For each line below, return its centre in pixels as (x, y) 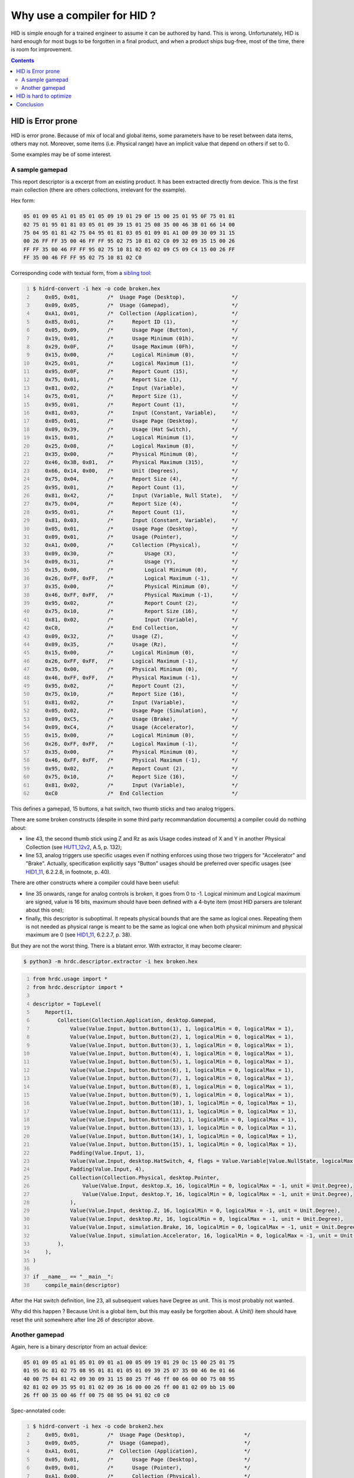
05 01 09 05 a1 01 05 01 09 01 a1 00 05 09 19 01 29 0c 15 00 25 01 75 (129, 1362)
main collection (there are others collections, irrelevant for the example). (99, 190)
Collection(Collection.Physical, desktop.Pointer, (145, 1177)
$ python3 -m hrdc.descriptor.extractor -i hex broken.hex (110, 961)
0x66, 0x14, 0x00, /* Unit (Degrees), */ (142, 471)
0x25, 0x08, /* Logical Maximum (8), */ (142, 446)
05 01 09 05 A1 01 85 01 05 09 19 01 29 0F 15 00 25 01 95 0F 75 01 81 (129, 216)
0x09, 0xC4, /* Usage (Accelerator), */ (142, 727)
